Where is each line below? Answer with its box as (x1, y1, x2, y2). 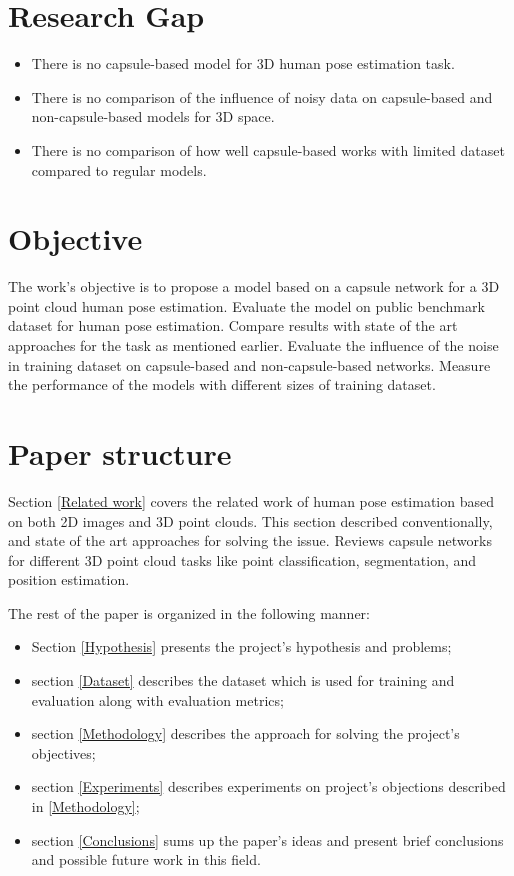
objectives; (31, 742, 96, 763)
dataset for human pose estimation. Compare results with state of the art (8, 315, 458, 336)
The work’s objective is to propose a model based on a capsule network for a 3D (8, 276, 500, 297)
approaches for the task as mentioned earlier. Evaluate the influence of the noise (8, 335, 499, 355)
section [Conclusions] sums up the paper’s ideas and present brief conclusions (31, 829, 504, 850)
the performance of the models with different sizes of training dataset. (8, 374, 436, 395)
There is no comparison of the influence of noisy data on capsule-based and (31, 86, 493, 107)
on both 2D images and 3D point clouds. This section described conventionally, (8, 510, 493, 531)
